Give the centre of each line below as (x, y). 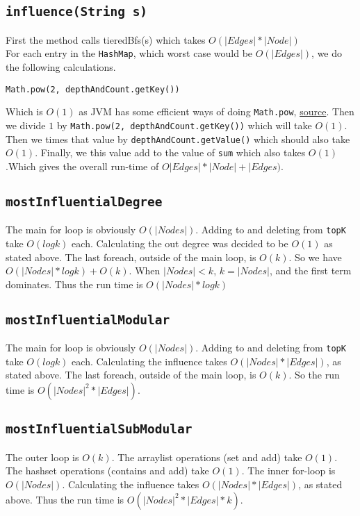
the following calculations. (61, 67)
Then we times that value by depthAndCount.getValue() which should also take (178, 139)
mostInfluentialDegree (84, 201)
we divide (26, 125)
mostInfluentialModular (88, 319)
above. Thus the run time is (65, 499)
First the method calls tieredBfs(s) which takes (106, 39)
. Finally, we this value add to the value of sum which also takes (170, 152)
